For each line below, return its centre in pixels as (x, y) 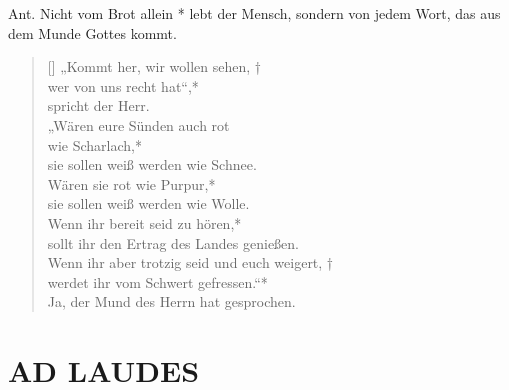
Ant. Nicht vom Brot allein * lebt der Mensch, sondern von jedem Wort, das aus (254, 13)
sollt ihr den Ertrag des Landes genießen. (173, 242)
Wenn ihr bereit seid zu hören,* (144, 222)
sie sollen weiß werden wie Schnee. (152, 164)
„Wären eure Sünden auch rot (138, 124)
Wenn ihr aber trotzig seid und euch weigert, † (190, 262)
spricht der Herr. (98, 105)
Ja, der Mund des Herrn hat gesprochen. (171, 301)
